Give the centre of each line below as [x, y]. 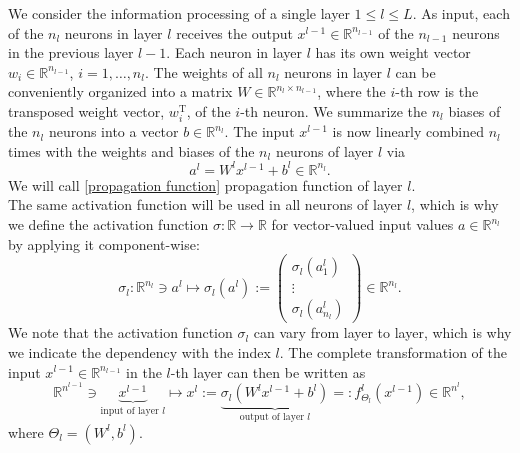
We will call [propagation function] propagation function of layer [205, 184]
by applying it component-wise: [104, 243]
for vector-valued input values [362, 224]
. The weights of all [203, 71]
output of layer [272, 417]
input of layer [129, 411]
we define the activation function [108, 224]
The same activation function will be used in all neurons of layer [205, 204]
